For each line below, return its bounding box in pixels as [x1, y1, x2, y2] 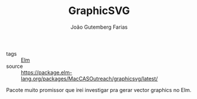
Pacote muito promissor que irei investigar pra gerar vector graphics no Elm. [6, 86, 192, 93]
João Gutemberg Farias [70, 23, 128, 30]
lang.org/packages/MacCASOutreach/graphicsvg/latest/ [21, 75, 158, 82]
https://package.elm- [21, 69, 73, 76]
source [6, 63, 24, 70]
